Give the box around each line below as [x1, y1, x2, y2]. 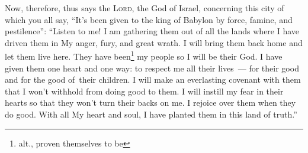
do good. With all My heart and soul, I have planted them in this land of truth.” [5, 108, 297, 120]
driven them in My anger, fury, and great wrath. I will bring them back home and [5, 36, 303, 48]
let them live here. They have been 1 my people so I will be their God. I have [5, 48, 283, 63]
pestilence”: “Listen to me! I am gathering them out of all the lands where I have [5, 25, 300, 37]
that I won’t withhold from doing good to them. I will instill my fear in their [5, 84, 284, 97]
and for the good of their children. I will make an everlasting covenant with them [5, 73, 301, 86]
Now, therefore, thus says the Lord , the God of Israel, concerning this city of [5, 2, 284, 14]
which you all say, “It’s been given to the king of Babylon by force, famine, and [5, 13, 293, 25]
